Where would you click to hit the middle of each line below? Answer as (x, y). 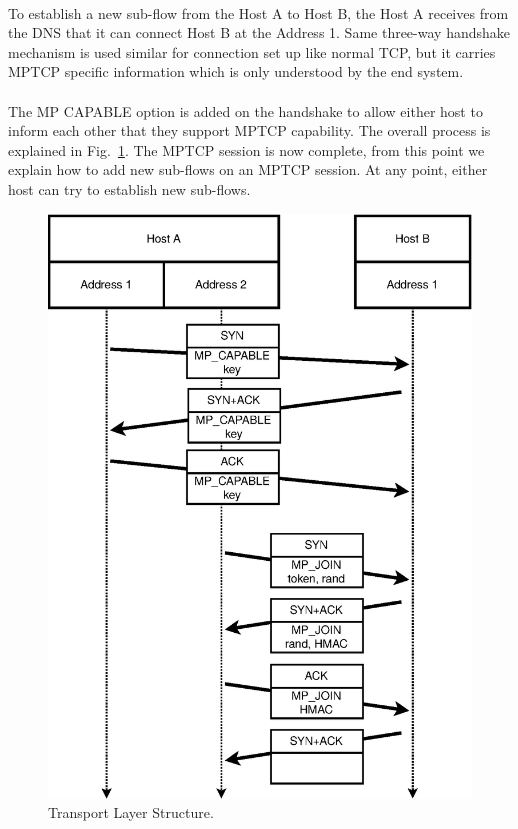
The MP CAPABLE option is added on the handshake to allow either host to (245, 110)
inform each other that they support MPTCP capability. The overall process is (249, 130)
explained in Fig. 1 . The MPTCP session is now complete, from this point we (246, 149)
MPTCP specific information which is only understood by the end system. (236, 71)
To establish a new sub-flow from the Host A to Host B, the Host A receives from (258, 12)
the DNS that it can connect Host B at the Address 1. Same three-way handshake (259, 32)
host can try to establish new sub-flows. (129, 188)
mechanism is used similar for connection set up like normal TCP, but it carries (252, 51)
